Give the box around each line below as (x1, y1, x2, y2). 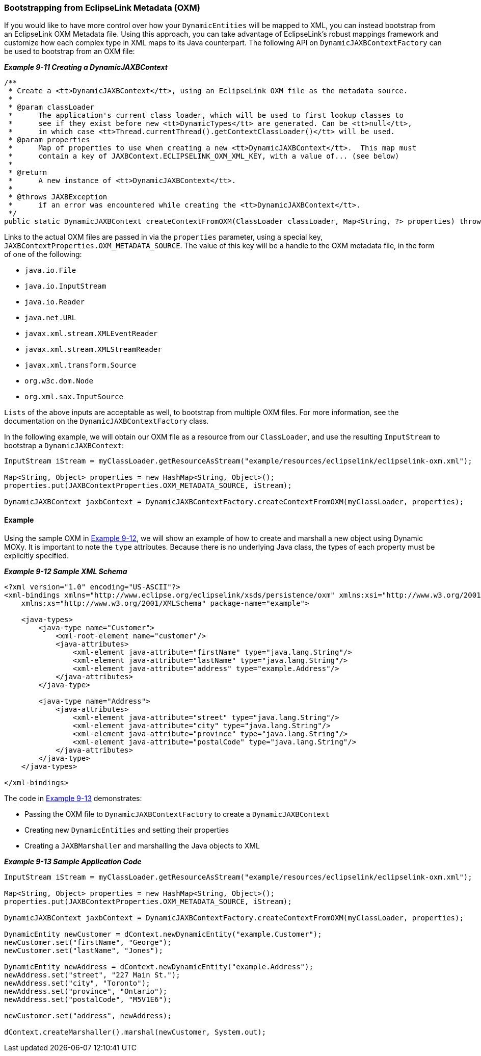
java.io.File (24, 266, 76, 275)
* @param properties (8, 136, 90, 144)
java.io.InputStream (24, 282, 106, 291)
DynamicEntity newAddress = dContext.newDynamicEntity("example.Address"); (4, 962, 313, 971)
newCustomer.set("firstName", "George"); (4, 938, 172, 946)
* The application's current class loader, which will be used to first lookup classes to (8, 111, 404, 120)
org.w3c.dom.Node (24, 377, 93, 385)
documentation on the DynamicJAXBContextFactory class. (4, 417, 209, 426)
